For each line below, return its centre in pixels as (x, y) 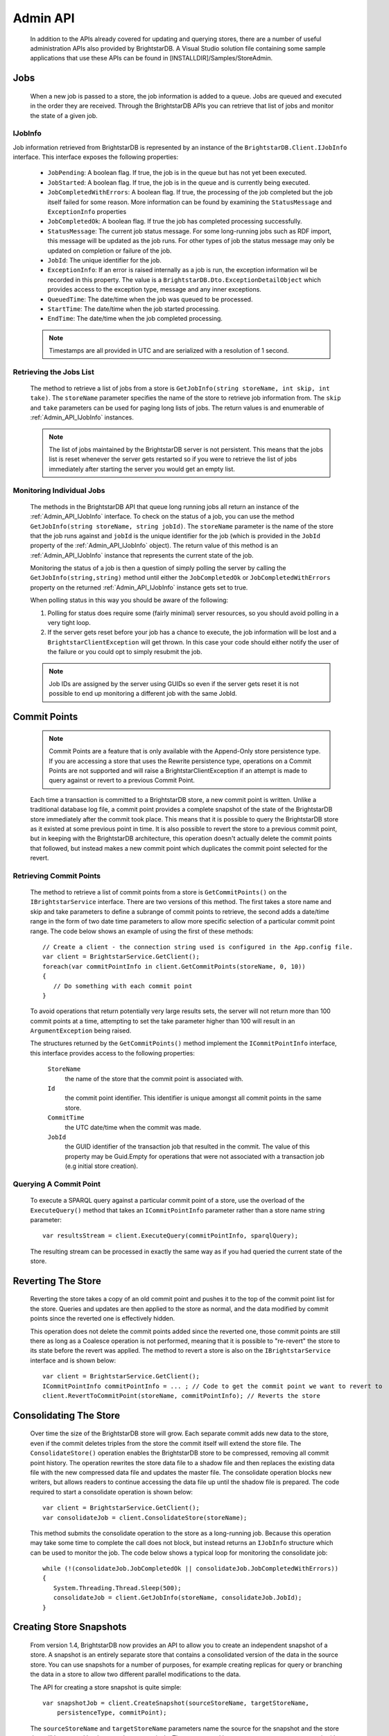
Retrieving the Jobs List (54, 372)
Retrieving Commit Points (57, 876)
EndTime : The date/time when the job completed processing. (135, 319)
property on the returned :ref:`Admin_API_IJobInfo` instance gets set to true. (139, 587)
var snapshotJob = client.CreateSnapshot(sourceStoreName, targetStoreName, (176, 1703)
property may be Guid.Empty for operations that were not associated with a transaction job (195, 1156)
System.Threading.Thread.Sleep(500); (117, 1588)
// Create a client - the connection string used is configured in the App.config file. (198, 947)
